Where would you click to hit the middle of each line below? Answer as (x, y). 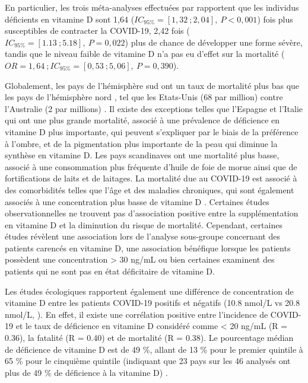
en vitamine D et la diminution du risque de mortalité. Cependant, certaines (144, 224)
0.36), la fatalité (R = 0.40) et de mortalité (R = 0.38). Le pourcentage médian (149, 338)
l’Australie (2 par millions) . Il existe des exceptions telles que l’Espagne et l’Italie (154, 108)
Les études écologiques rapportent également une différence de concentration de (149, 291)
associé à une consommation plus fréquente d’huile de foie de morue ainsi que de (151, 166)
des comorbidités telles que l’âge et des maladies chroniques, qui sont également (150, 189)
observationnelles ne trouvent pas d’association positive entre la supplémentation (152, 213)
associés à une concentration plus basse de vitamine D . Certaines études (137, 201)
